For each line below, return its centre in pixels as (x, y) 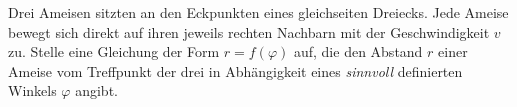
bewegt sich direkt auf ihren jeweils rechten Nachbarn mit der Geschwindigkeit (249, 31)
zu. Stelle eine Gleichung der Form (114, 51)
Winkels (32, 90)
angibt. (96, 90)
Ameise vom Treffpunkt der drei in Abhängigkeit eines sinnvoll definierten (235, 70)
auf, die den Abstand (358, 51)
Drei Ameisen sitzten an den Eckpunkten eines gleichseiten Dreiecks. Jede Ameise (258, 12)
